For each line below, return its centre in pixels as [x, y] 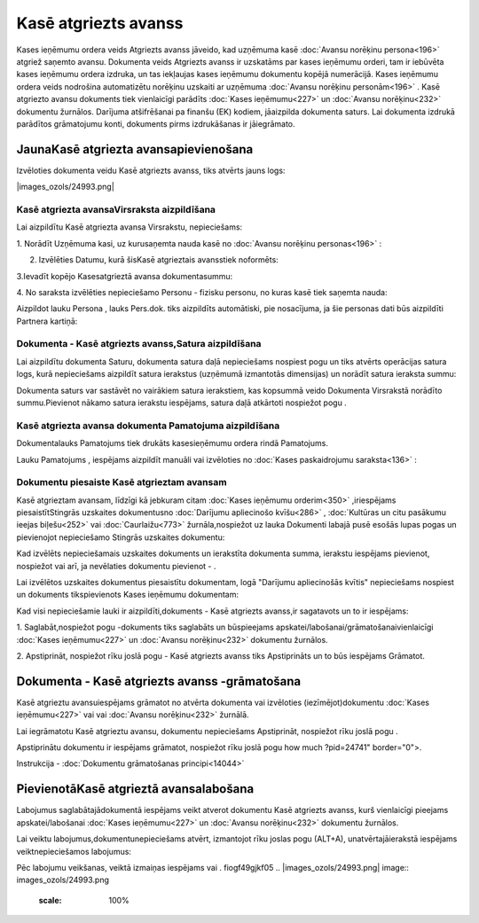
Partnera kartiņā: [47, 321]
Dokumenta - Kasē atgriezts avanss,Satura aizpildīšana [139, 344]
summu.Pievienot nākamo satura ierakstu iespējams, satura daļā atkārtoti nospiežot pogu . [182, 403]
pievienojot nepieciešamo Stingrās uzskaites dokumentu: [121, 537]
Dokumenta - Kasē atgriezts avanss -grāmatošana [159, 681]
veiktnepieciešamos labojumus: [74, 851]
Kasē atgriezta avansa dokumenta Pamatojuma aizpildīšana [148, 426]
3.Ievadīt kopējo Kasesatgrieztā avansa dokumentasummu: [125, 276]
